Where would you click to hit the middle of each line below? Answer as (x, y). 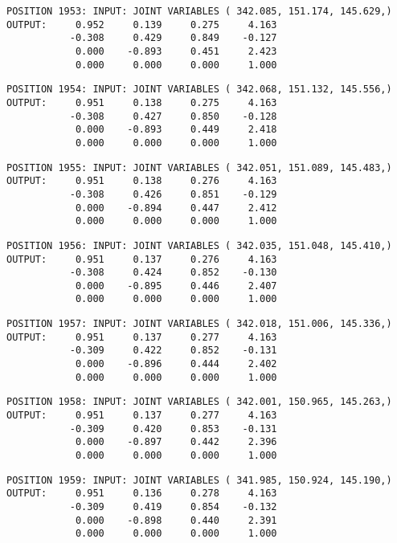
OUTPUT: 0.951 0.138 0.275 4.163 (142, 102)
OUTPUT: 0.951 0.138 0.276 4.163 (142, 181)
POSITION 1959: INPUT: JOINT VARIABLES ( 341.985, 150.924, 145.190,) (199, 480)
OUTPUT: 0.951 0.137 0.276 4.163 (142, 259)
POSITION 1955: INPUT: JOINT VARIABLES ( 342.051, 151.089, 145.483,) (199, 167)
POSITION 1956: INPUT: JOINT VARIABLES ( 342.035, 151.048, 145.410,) (199, 245)
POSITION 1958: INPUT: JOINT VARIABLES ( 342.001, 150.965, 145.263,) (199, 402)
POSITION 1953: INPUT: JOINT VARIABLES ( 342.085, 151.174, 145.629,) (199, 11)
